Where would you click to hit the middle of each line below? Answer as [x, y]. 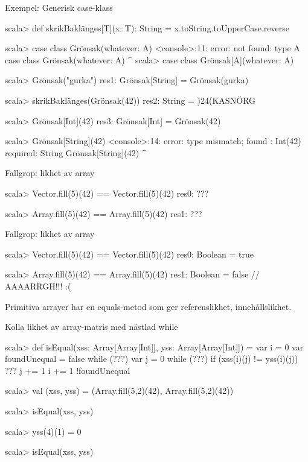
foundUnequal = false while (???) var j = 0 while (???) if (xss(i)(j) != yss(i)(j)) [152, 359]
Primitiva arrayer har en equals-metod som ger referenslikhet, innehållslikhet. [148, 306]
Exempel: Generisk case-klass [59, 7]
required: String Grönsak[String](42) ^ [76, 152]
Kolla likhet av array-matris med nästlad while [91, 327]
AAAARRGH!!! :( [38, 286]
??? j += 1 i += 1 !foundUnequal [68, 370]
